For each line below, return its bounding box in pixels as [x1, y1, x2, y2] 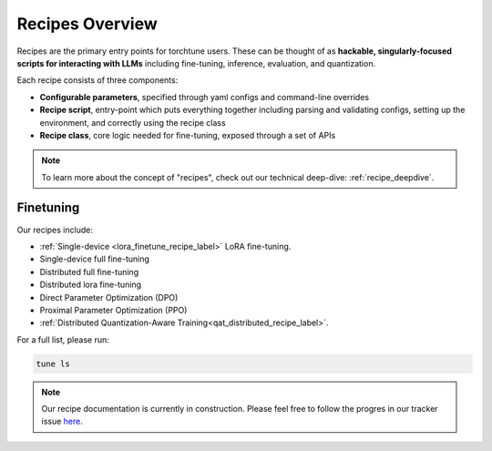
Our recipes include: [16, 224, 93, 235]
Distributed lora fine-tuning [39, 279, 141, 291]
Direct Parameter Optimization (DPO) [39, 292, 179, 302]
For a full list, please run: [16, 333, 109, 345]
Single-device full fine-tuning [39, 253, 150, 264]
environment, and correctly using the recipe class [39, 117, 227, 128]
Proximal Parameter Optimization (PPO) [39, 304, 188, 315]
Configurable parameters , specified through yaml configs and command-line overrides [39, 91, 369, 102]
